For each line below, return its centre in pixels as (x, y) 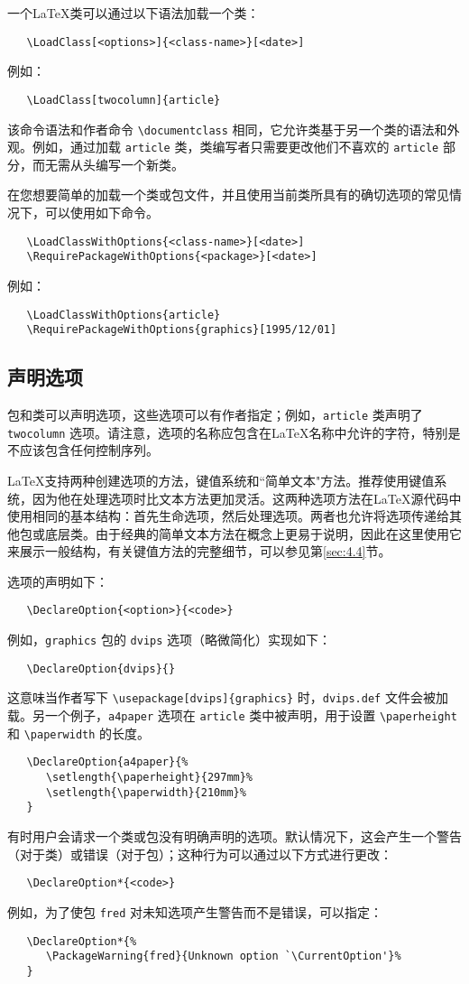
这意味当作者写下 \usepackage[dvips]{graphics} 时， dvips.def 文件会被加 (228, 697)
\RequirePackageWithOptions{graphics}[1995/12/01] (182, 330)
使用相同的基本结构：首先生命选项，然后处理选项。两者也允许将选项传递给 (228, 516)
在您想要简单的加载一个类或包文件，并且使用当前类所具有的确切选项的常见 (228, 195)
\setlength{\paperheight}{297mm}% (149, 778)
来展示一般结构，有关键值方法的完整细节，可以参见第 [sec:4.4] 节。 (199, 551)
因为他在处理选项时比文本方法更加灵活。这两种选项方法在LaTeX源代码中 (247, 498)
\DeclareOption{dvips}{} (101, 668)
